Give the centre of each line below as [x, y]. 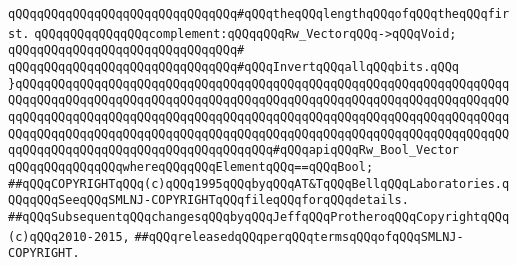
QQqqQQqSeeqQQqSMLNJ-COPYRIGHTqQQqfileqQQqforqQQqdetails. [208, 200]
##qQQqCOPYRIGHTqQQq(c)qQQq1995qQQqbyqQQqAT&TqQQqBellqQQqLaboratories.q [259, 183]
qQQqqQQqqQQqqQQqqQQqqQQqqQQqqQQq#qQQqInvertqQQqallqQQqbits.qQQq [234, 66]
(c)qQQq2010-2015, [69, 236]
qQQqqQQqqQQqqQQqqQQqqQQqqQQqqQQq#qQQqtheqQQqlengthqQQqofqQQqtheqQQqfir [259, 14]
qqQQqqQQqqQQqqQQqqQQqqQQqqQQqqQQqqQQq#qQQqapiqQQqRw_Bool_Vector [234, 150]
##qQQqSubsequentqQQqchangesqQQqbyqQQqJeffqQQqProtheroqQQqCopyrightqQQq [259, 216]
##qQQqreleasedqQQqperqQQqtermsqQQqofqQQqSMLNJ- [299, 236]
